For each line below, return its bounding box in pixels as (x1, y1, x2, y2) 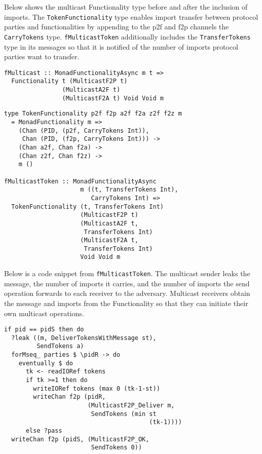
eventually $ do (18, 359, 73, 367)
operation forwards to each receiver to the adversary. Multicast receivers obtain (4, 288, 250, 298)
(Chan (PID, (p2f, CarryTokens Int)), (18, 127, 149, 134)
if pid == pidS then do (4, 326, 84, 333)
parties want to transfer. (4, 51, 80, 62)
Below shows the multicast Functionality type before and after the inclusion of (4, 2, 248, 12)
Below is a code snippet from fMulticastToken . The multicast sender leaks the (4, 268, 250, 279)
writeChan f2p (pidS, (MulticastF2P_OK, (11, 435, 149, 443)
